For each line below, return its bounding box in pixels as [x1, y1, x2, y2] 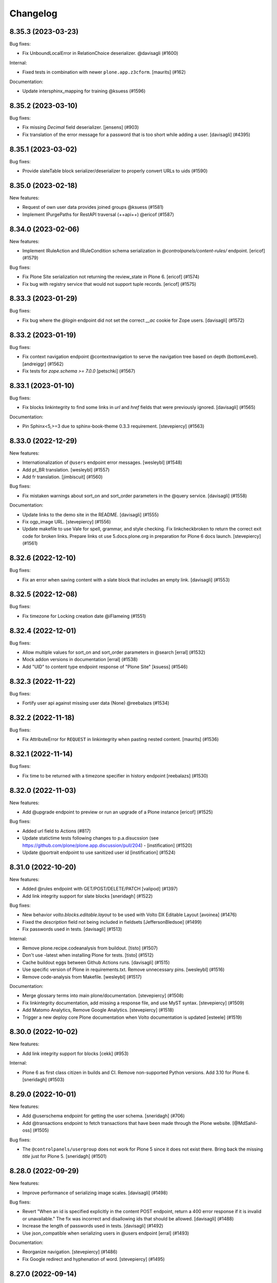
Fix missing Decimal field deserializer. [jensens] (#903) [22, 124, 139, 130]
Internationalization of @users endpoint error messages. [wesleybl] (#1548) [22, 459, 183, 465]
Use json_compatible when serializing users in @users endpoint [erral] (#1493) [22, 1230, 189, 1236]
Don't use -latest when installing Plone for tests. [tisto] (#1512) [22, 952, 154, 958]
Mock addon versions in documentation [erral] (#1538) [22, 656, 138, 663]
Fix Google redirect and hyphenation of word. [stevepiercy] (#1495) [22, 1256, 165, 1262]
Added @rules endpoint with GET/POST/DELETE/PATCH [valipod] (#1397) [22, 886, 178, 892]
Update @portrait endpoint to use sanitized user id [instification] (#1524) [22, 849, 176, 856]
